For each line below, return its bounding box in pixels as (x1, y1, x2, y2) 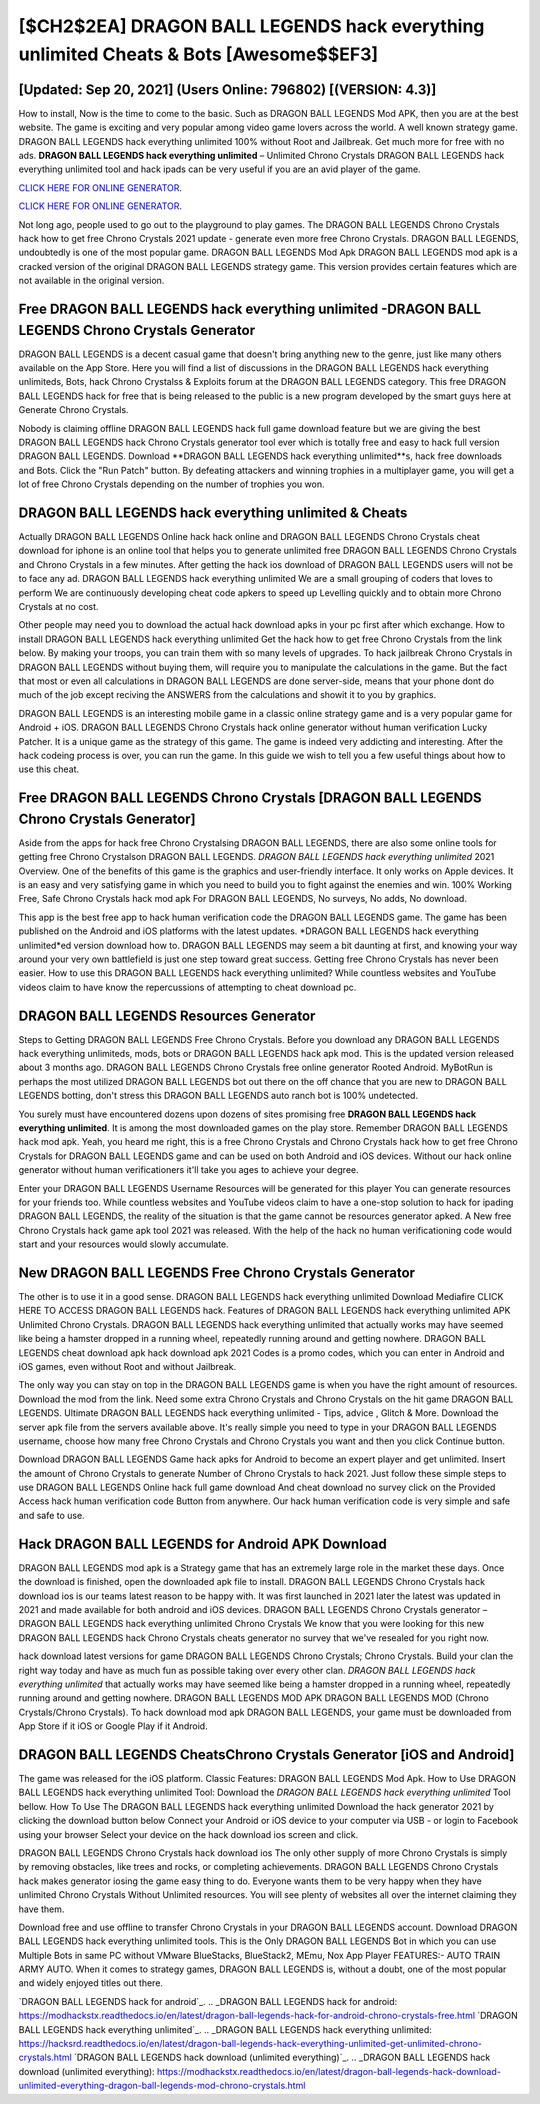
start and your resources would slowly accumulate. (18, 1238, 229, 1250)
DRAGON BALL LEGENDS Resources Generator (18, 1007, 316, 1024)
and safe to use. (18, 1509, 85, 1521)
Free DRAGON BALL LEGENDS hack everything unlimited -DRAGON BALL (18, 300, 482, 317)
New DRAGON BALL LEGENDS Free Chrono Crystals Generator (18, 1264, 415, 1281)
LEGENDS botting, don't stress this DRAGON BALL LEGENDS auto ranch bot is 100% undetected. (18, 1090, 419, 1102)
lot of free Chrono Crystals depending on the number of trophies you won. (18, 478, 325, 490)
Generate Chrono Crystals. (18, 404, 129, 416)
